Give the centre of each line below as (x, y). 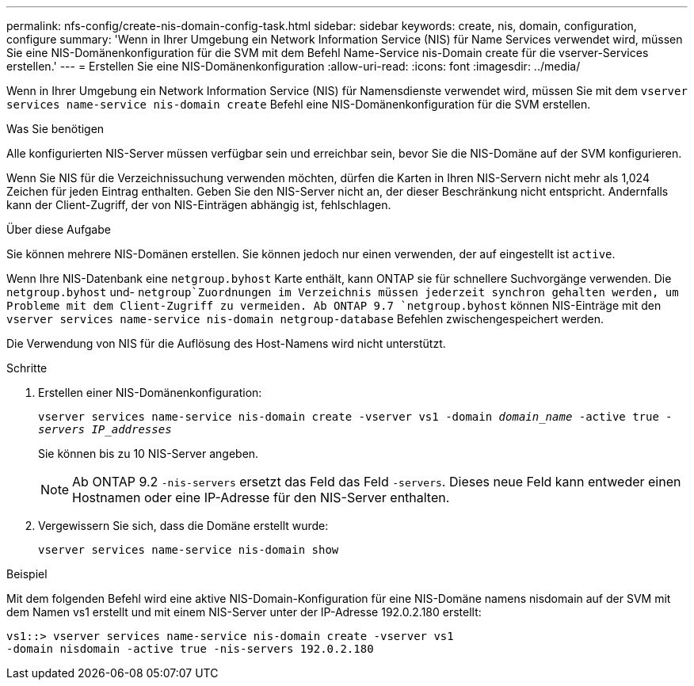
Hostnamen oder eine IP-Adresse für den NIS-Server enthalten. (261, 497)
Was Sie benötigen (55, 129)
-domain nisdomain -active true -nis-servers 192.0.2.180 (190, 649)
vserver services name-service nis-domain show (189, 550)
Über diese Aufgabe (59, 229)
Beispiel (27, 574)
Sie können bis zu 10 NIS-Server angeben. (149, 454)
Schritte (27, 368)
